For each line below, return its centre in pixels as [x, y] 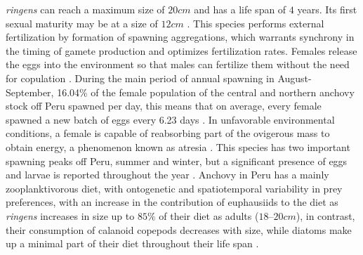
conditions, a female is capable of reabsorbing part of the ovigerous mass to [168, 133]
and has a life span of [240, 9]
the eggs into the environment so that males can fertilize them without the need [178, 64]
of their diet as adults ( [209, 215]
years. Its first [327, 9]
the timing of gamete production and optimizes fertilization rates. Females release [181, 50]
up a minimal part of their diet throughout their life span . [132, 243]
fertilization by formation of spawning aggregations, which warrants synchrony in [180, 37]
